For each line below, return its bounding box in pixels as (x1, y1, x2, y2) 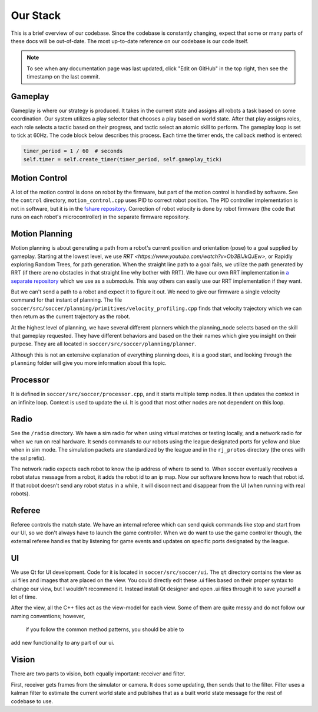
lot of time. (11, 593, 38, 600)
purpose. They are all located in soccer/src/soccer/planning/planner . (11, 340, 197, 348)
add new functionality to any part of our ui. (11, 639, 115, 646)
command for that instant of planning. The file (11, 296, 122, 303)
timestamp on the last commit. (26, 73, 100, 80)
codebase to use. (11, 697, 53, 705)
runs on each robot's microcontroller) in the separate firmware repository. (11, 213, 190, 221)
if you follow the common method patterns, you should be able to (25, 626, 184, 633)
